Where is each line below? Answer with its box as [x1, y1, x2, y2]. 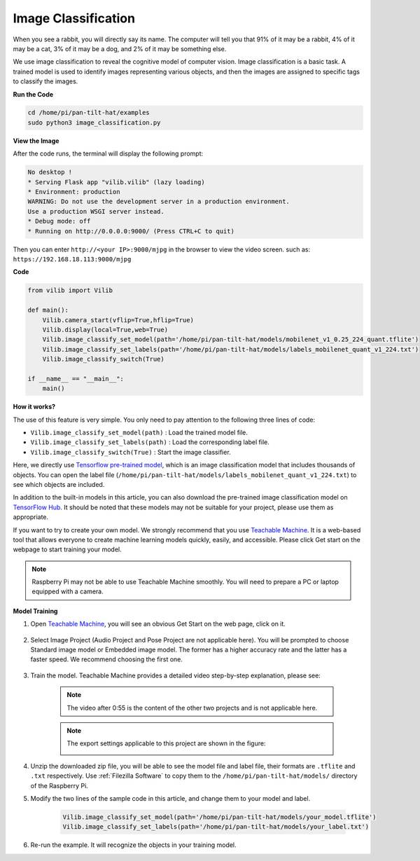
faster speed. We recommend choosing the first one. [30, 655, 183, 663]
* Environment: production [27, 188, 120, 196]
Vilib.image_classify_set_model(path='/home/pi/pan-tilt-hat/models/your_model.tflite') [62, 813, 377, 821]
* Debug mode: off [27, 217, 91, 226]
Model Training [13, 607, 58, 615]
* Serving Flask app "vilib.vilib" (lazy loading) [27, 178, 206, 186]
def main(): [27, 306, 69, 315]
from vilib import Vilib [27, 287, 113, 294]
